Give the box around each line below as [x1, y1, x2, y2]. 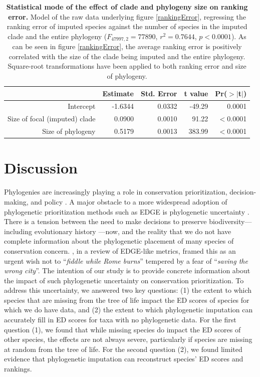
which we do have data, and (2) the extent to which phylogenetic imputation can [4, 304, 253, 315]
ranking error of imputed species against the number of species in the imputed [7, 21, 247, 32]
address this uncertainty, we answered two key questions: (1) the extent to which [4, 285, 252, 295]
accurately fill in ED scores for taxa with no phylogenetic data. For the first [4, 314, 236, 325]
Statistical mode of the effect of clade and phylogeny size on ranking [6, 2, 248, 12]
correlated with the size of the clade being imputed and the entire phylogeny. [9, 51, 245, 61]
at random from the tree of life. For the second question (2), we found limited [4, 343, 242, 354]
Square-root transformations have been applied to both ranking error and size [8, 61, 246, 71]
